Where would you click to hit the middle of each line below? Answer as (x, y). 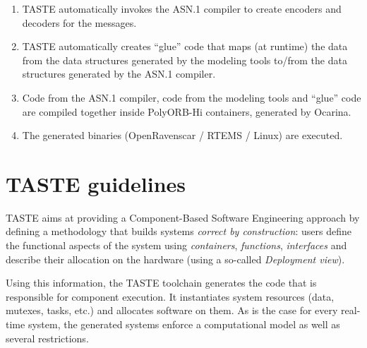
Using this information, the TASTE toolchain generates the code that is (161, 283)
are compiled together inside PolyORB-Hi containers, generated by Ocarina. (187, 111)
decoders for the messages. (79, 22)
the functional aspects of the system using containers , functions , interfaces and (176, 245)
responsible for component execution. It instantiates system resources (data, (170, 296)
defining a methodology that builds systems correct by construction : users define (179, 231)
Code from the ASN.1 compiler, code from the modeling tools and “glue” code (192, 97)
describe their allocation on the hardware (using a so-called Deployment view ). (175, 259)
